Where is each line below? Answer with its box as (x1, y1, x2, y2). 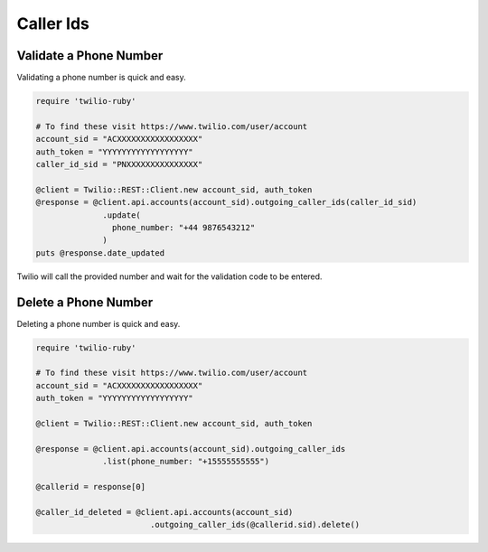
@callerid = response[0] (35, 482, 146, 491)
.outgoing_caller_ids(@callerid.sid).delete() (149, 519, 361, 530)
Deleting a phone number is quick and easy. (16, 318, 181, 329)
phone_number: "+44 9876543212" (111, 222, 256, 232)
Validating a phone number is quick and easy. (16, 72, 187, 83)
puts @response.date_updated (35, 248, 165, 257)
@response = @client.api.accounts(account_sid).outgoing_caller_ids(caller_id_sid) (35, 197, 418, 208)
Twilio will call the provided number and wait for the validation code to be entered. (16, 271, 323, 282)
